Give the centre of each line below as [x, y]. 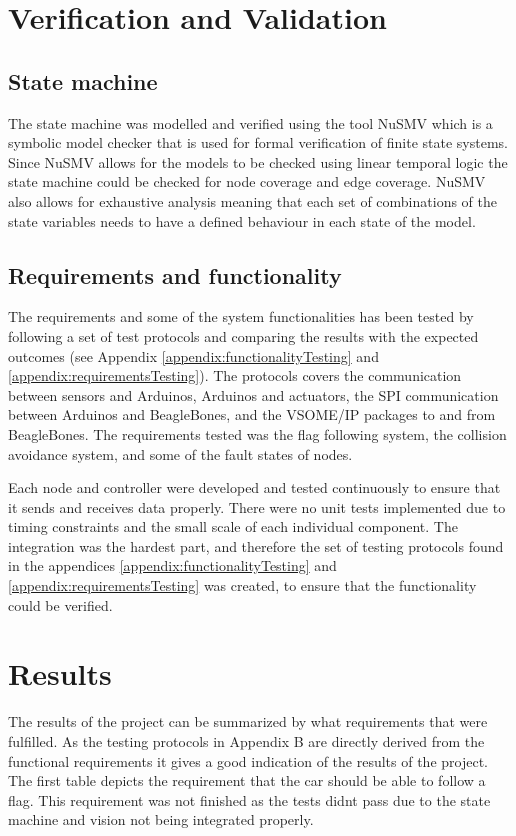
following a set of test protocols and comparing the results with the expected [243, 335]
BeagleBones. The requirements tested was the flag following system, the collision [257, 433]
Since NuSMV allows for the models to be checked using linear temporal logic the [258, 161]
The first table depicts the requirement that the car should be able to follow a [247, 780]
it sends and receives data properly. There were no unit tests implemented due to [257, 506]
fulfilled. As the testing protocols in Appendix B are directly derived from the [246, 740]
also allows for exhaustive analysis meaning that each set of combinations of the [252, 200]
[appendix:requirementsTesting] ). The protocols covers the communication [235, 375]
